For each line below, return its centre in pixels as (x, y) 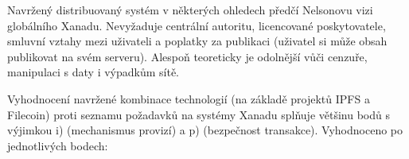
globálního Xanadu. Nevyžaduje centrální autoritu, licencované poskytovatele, (197, 25)
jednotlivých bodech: (58, 145)
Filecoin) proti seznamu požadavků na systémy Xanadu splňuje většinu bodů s (199, 114)
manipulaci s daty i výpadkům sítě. (93, 72)
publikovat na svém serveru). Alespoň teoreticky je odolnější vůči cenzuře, (187, 56)
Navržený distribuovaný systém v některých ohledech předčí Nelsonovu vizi (190, 10)
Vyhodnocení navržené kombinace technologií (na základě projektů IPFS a (189, 98)
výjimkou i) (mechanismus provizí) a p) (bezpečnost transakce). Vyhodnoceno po (205, 130)
